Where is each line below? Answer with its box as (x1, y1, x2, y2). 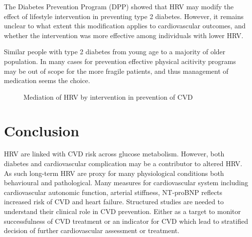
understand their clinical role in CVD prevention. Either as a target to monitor (4, 206, 241, 216)
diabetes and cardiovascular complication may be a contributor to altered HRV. (4, 158, 242, 169)
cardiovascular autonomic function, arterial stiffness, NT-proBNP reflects (4, 187, 223, 197)
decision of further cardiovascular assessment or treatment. (4, 225, 180, 236)
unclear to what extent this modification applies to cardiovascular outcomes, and (4, 21, 246, 31)
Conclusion (4, 120, 80, 140)
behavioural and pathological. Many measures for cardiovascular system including (4, 177, 248, 188)
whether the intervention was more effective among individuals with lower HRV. (4, 30, 244, 40)
